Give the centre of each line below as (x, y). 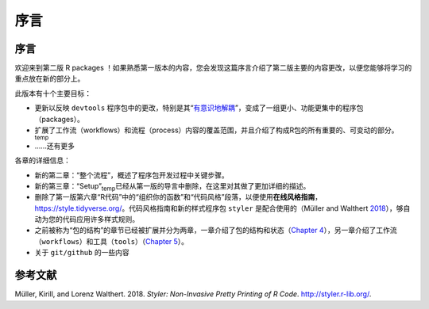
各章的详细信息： (43, 160)
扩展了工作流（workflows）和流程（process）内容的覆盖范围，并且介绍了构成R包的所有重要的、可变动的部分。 (216, 130)
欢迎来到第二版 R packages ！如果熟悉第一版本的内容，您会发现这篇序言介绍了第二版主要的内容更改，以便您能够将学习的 (213, 68)
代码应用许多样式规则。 (100, 219)
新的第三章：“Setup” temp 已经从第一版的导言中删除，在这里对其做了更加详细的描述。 (172, 187)
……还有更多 (55, 146)
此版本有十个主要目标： (53, 93)
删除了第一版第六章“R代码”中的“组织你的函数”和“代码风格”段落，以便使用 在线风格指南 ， (178, 197)
